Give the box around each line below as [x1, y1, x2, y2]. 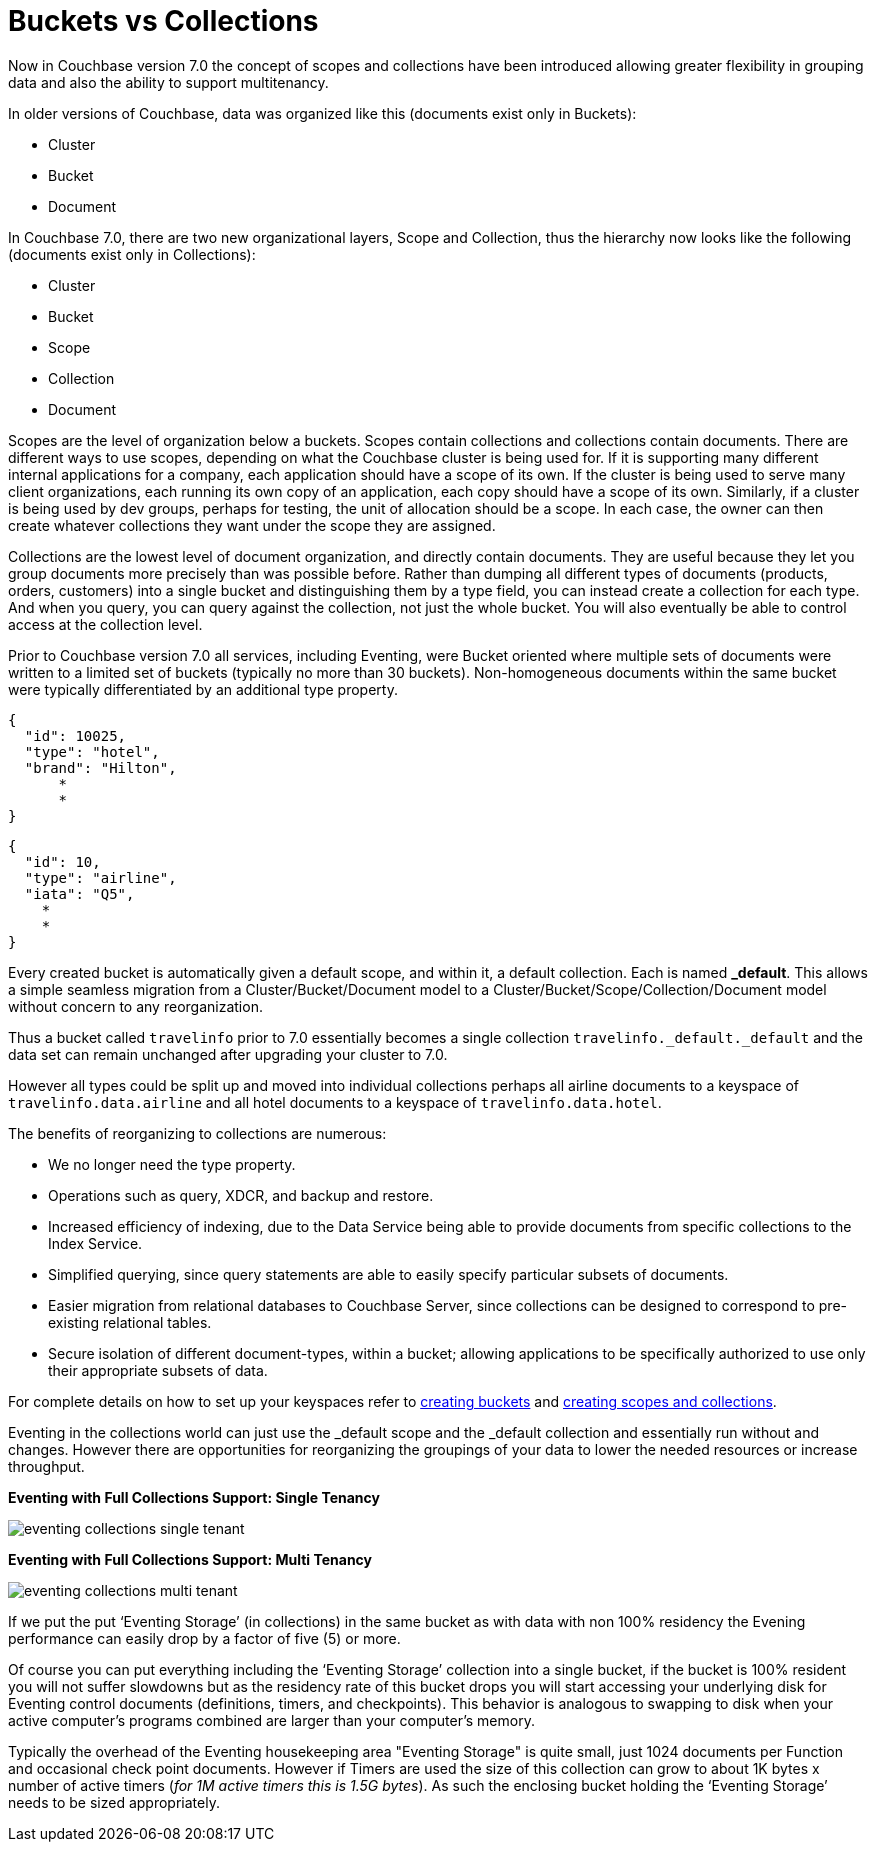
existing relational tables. [48, 1313, 212, 1331]
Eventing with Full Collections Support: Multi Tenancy [8, 1550, 373, 1568]
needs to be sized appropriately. [8, 1793, 220, 1811]
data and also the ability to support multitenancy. [8, 73, 329, 91]
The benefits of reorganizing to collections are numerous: [8, 1124, 387, 1142]
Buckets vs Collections [8, 4, 319, 38]
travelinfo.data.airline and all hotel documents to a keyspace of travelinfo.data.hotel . [8, 1093, 662, 1111]
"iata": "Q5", [24, 885, 135, 902]
